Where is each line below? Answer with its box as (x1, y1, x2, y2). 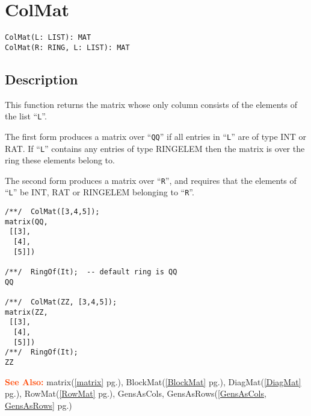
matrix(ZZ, (5, 307, 48, 317)
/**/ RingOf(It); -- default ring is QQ (5, 268, 177, 277)
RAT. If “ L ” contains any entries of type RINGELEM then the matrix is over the (5, 142, 305, 154)
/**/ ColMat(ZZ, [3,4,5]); (5, 298, 117, 307)
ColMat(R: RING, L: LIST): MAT (5, 43, 130, 52)
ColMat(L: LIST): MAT (5, 33, 91, 42)
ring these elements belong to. (5, 154, 115, 166)
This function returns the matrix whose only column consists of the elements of (5, 98, 297, 110)
